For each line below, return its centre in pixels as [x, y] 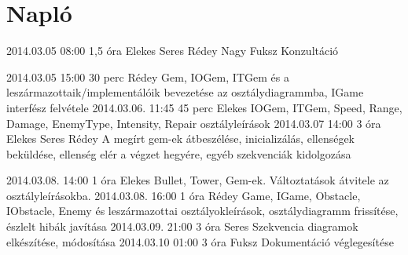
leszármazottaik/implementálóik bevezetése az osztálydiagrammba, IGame [185, 92]
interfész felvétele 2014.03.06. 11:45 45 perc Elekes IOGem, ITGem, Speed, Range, [204, 107]
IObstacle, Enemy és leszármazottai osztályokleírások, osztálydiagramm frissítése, [202, 211]
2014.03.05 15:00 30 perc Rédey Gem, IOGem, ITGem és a [148, 76]
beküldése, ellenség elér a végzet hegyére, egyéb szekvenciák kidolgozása [179, 153]
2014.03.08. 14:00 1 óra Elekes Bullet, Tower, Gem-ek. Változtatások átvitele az [198, 180]
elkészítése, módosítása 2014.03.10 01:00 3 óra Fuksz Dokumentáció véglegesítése [200, 241]
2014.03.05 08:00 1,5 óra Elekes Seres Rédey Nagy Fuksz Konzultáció [173, 51]
